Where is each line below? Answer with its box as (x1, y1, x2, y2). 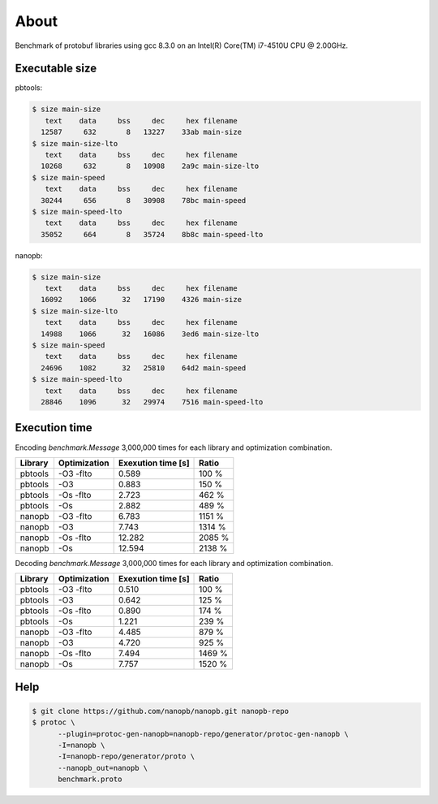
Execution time (15, 421, 92, 434)
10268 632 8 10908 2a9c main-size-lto (41, 162, 260, 171)
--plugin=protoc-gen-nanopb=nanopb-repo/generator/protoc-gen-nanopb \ (58, 729, 349, 738)
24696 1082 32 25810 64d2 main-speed (41, 363, 247, 373)
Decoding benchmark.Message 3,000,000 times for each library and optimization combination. (15, 558, 333, 568)
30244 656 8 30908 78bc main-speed (41, 196, 247, 205)
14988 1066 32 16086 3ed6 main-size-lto (41, 329, 260, 339)
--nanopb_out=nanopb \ (58, 763, 148, 772)
